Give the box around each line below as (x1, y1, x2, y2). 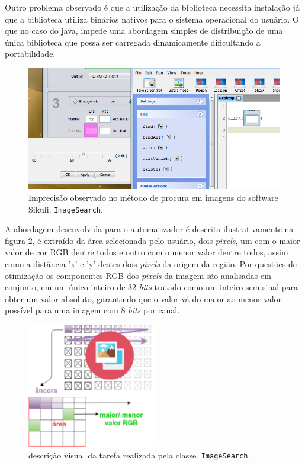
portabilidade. (5, 47, 56, 60)
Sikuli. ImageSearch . (28, 203, 103, 215)
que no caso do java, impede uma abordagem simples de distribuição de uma (5, 24, 283, 37)
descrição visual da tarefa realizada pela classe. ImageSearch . (28, 449, 251, 461)
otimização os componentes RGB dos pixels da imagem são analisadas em (5, 269, 271, 281)
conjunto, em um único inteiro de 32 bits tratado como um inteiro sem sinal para (5, 281, 298, 293)
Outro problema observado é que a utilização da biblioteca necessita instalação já (5, 1, 300, 13)
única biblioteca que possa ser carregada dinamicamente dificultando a (5, 36, 261, 48)
